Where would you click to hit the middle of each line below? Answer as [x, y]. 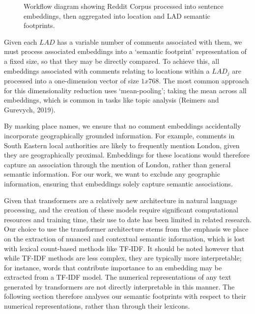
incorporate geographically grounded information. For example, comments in [119, 135]
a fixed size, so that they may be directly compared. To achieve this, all [112, 61]
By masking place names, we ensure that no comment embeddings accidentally [123, 126]
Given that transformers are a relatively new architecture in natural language [120, 200]
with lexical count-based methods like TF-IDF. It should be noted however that [124, 248]
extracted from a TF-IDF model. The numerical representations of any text [118, 277]
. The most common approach [204, 81]
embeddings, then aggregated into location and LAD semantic [117, 15]
